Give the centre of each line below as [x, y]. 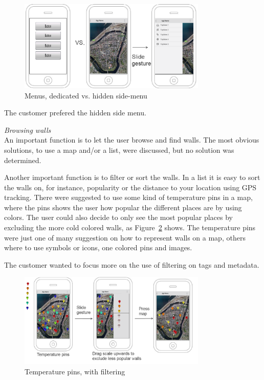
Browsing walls [28, 129]
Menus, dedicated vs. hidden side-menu [86, 95]
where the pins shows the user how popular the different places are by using [123, 207]
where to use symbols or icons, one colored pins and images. [98, 247]
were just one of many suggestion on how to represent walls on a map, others [125, 237]
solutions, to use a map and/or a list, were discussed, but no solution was [119, 149]
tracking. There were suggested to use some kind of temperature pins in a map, [128, 197]
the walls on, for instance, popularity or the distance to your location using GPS [130, 187]
